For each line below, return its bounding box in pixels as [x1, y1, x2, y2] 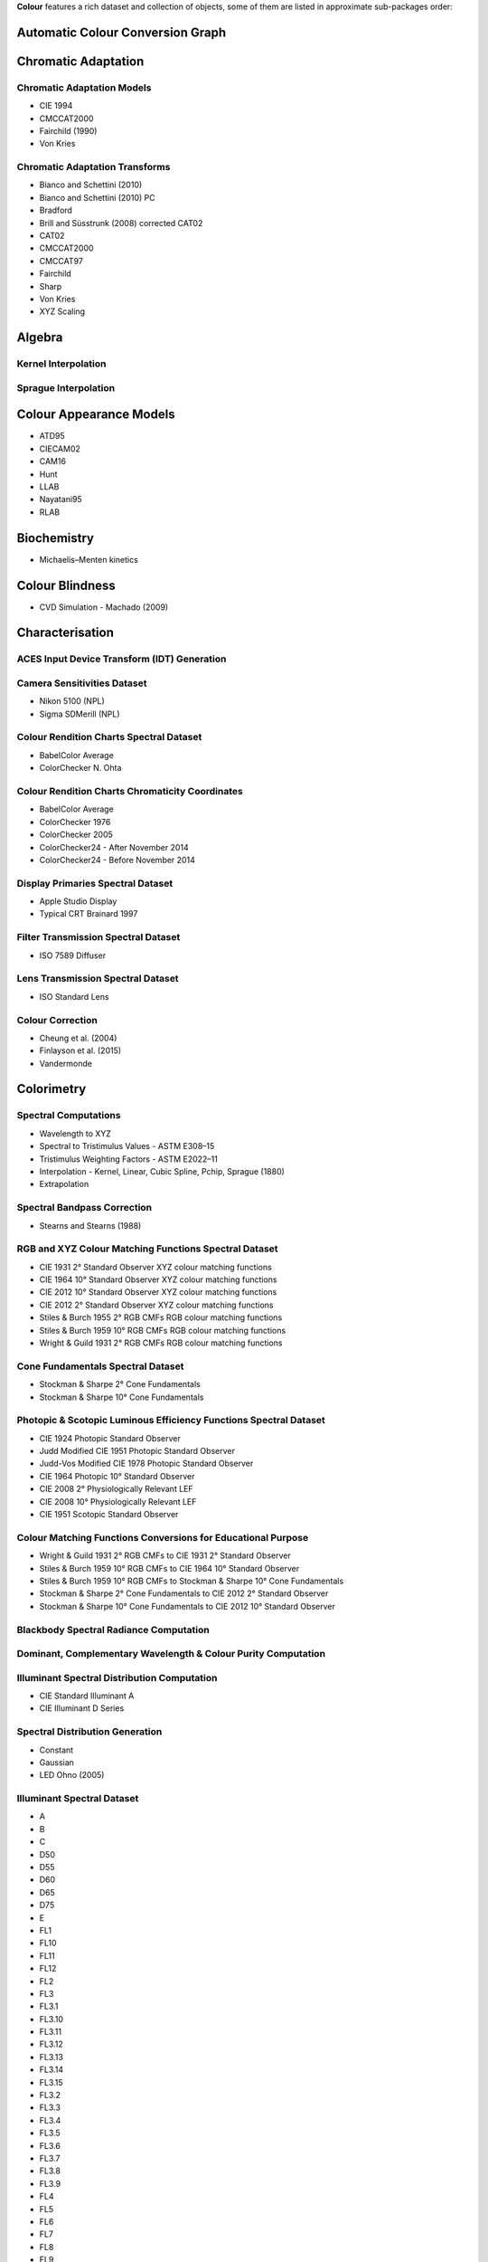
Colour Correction [16, 1013, 99, 1026]
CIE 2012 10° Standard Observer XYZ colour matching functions [39, 1287, 277, 1297]
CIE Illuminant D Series [39, 1703, 125, 1714]
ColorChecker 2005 [39, 829, 113, 841]
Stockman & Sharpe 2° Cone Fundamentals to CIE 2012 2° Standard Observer [39, 1588, 329, 1599]
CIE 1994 [39, 100, 73, 111]
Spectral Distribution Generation [16, 1725, 163, 1738]
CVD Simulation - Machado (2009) [39, 602, 169, 613]
